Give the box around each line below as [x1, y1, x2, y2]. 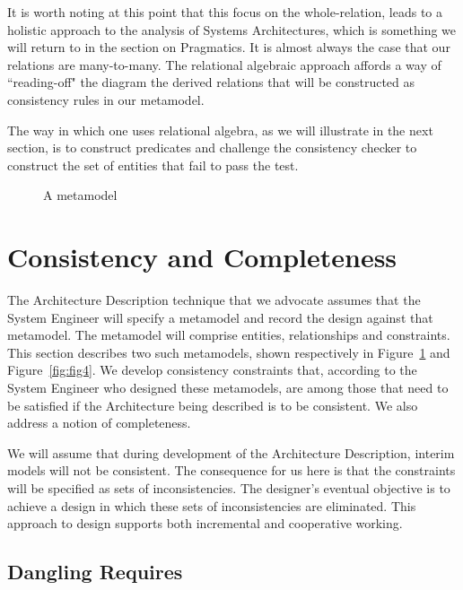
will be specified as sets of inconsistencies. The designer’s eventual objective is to [7, 479, 450, 497]
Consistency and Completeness [7, 239, 397, 275]
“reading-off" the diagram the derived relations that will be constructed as [7, 73, 415, 91]
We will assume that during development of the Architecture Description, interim [7, 443, 455, 462]
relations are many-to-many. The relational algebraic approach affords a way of [7, 55, 441, 74]
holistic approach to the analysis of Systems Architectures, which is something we [7, 20, 457, 39]
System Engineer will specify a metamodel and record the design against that [7, 308, 433, 326]
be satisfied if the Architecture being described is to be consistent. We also [7, 395, 418, 414]
